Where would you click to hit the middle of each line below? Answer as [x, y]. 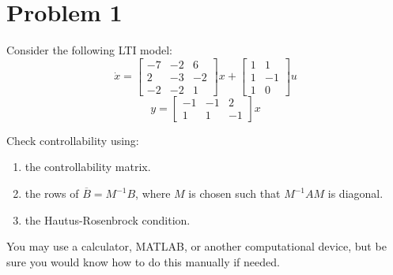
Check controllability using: [73, 140]
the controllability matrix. [88, 167]
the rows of [52, 193]
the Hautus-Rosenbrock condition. [108, 219]
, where [153, 193]
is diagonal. [355, 193]
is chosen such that [234, 193]
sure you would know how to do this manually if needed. [143, 261]
